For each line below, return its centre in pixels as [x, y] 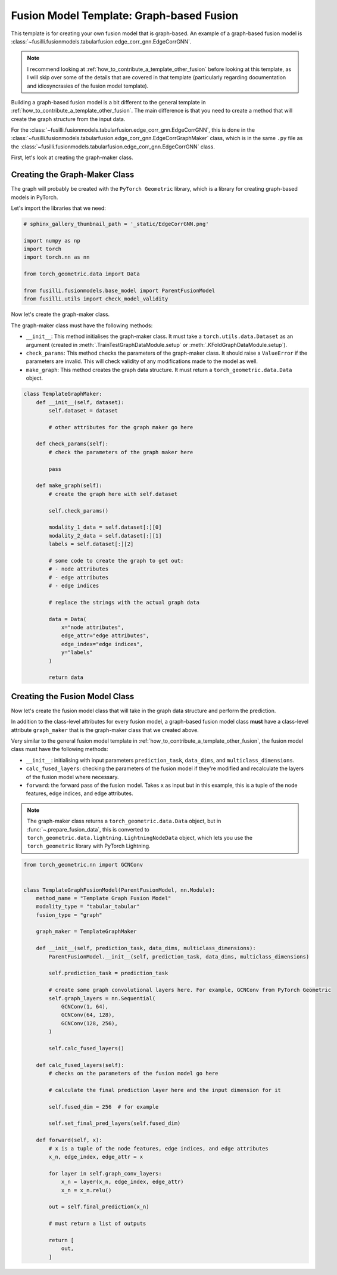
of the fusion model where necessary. [72, 777]
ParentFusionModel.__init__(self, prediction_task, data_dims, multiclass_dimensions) [179, 956]
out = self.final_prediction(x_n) [99, 1207]
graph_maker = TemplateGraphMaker [86, 932]
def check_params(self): [72, 444]
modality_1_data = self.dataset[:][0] [105, 527]
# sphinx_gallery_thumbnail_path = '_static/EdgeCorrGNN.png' [116, 224]
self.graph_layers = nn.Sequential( [102, 998]
